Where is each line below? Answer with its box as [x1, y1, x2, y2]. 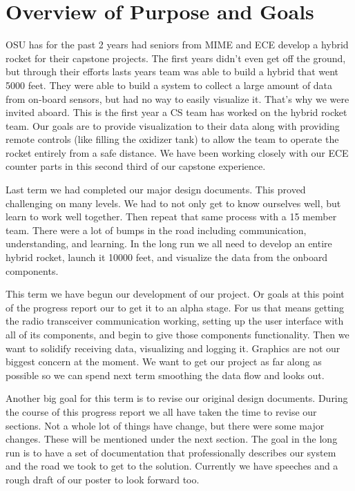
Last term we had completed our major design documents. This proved [6, 182, 306, 197]
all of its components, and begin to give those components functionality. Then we [6, 327, 349, 341]
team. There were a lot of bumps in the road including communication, [6, 222, 307, 237]
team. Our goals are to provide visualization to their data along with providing [6, 118, 340, 133]
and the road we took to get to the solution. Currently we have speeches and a [6, 459, 338, 473]
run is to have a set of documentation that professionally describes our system [6, 445, 336, 459]
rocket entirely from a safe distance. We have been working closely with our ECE [6, 145, 349, 160]
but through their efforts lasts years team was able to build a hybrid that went [6, 64, 339, 79]
